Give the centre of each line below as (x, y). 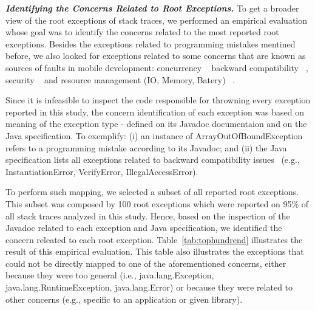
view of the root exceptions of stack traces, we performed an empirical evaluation (156, 20)
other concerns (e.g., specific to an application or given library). (124, 299)
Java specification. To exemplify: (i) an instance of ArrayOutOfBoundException (154, 135)
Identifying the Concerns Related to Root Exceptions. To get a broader (152, 8)
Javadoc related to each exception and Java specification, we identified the (144, 228)
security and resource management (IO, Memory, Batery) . (120, 79)
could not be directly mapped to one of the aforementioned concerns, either (146, 263)
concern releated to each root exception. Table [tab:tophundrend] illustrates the (154, 239)
